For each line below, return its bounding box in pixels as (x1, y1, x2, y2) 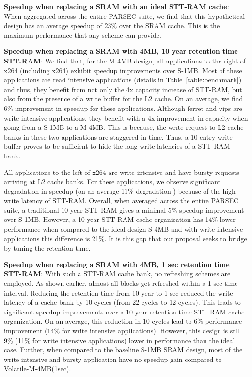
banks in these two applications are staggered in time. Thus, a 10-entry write (4, 131, 233, 141)
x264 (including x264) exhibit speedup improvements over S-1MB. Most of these (4, 65, 242, 75)
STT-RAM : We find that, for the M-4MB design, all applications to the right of (4, 55, 246, 65)
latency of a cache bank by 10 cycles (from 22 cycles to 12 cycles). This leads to (4, 297, 241, 307)
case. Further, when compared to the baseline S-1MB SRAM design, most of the (4, 345, 243, 355)
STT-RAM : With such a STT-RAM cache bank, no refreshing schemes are (4, 268, 231, 279)
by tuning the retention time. (4, 243, 91, 253)
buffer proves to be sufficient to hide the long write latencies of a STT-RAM (4, 141, 230, 151)
